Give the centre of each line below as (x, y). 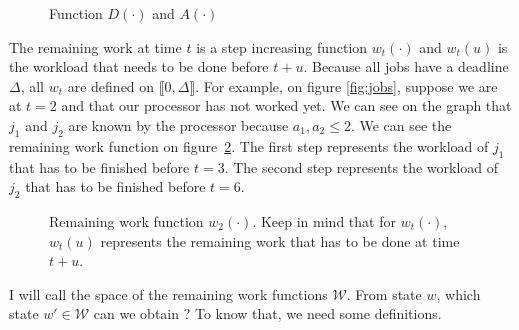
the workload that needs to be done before (139, 66)
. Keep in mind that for (324, 220)
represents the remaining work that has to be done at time (280, 240)
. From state (384, 293)
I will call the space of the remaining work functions (168, 293)
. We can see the (401, 124)
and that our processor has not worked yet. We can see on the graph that (286, 105)
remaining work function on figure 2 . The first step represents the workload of (249, 145)
